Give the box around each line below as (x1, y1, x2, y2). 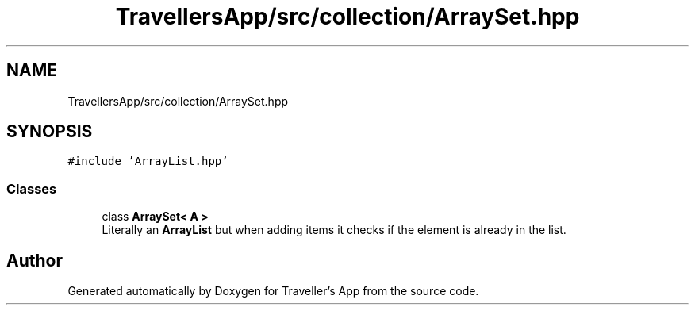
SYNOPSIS (6, 121, 93, 142)
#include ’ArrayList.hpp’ (67, 155, 228, 168)
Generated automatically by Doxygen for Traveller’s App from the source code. (67, 284, 479, 298)
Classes (6, 180, 57, 197)
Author (6, 250, 63, 271)
